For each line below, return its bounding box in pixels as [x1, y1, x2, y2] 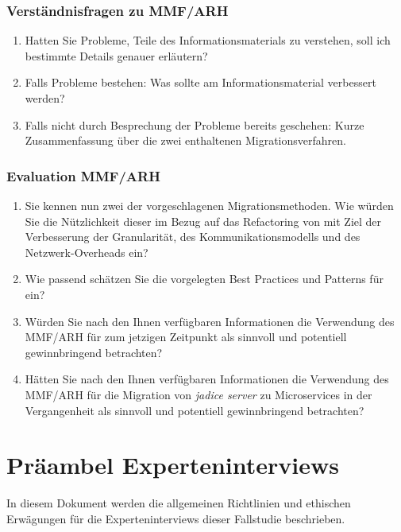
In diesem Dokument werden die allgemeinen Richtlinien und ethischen [6, 495, 351, 511]
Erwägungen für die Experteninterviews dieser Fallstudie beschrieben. [6, 510, 345, 526]
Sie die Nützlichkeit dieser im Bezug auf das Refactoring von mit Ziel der [25, 212, 382, 229]
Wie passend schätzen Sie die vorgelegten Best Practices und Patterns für [25, 270, 384, 287]
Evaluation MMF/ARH [6, 165, 160, 185]
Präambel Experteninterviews [6, 449, 339, 481]
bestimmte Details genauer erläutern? [25, 47, 208, 64]
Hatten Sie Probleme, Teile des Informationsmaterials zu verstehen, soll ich [25, 32, 391, 49]
